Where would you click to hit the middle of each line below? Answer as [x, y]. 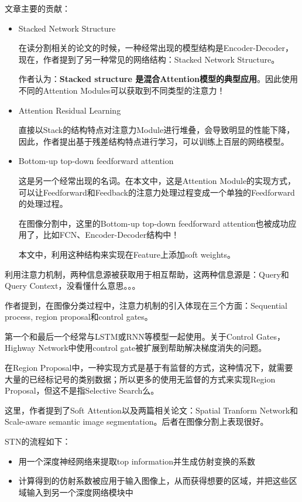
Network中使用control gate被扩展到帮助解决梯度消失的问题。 [152, 348]
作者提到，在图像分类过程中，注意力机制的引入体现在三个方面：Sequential [146, 305]
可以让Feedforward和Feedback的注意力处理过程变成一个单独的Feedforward [157, 192]
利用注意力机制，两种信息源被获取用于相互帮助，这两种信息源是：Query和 [147, 274]
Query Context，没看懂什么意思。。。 [73, 286]
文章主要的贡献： [37, 8]
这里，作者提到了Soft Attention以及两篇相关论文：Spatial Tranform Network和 [152, 410]
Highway [20, 348]
